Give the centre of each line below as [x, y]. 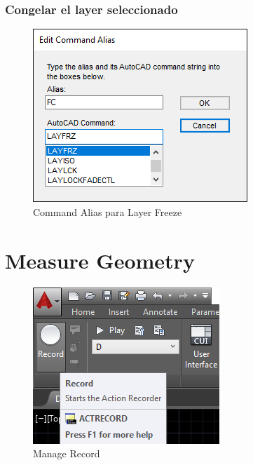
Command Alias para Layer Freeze [108, 211]
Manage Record [67, 453]
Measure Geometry [100, 260]
